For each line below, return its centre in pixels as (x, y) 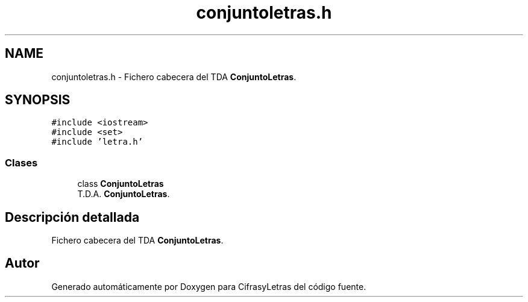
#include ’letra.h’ (97, 142)
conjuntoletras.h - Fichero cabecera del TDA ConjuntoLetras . (174, 77)
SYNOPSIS (38, 100)
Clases (21, 162)
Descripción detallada (72, 217)
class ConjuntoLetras (121, 184)
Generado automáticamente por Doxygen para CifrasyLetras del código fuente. (209, 286)
